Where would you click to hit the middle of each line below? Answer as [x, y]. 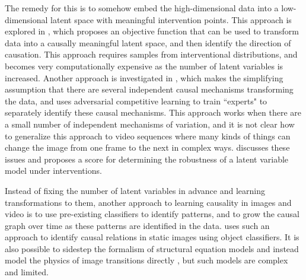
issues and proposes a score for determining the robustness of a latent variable [147, 159]
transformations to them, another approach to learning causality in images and [148, 202]
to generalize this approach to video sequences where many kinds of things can [148, 136]
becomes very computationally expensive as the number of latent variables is [144, 66]
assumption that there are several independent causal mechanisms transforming [149, 89]
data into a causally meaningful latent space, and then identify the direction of [148, 42]
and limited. [27, 272]
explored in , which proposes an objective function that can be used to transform [152, 31]
